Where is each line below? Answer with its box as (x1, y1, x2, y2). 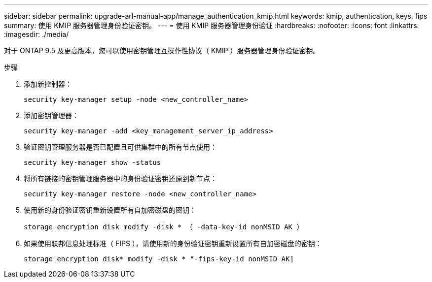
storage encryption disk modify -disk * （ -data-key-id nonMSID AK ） (24, 223, 304, 231)
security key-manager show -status (24, 158, 161, 166)
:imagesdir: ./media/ (4, 30, 69, 38)
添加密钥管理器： (24, 111, 79, 120)
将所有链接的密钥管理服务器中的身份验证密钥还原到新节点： (24, 174, 217, 183)
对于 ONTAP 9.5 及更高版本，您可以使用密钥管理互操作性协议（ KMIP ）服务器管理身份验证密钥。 (4, 46, 320, 55)
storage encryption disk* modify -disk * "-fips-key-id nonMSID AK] (24, 255, 294, 263)
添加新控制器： (24, 80, 72, 88)
